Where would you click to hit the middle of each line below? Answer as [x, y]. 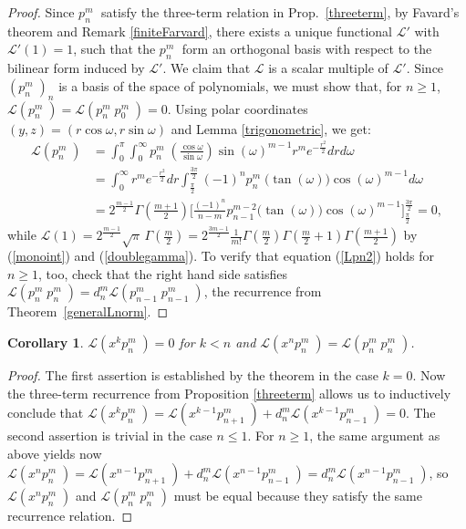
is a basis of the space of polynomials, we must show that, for [230, 85]
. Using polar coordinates [238, 108]
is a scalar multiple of [328, 68]
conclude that [46, 413]
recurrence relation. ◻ [70, 516]
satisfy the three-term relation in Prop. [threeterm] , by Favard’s [280, 12]
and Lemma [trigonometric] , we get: [271, 128]
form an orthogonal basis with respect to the [307, 49]
